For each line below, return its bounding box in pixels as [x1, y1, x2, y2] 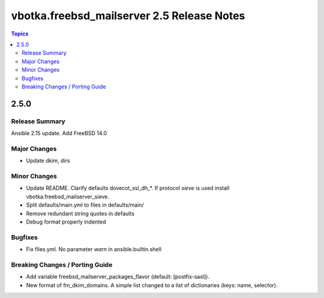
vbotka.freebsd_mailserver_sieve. [26, 193, 109, 200]
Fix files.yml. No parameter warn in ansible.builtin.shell [26, 246, 162, 253]
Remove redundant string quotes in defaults [26, 210, 135, 217]
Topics [11, 30, 29, 37]
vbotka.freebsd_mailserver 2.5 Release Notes [11, 9, 245, 22]
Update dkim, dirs [26, 157, 70, 165]
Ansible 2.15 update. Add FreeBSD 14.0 [11, 130, 107, 137]
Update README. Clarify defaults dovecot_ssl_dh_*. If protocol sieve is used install [26, 184, 230, 192]
